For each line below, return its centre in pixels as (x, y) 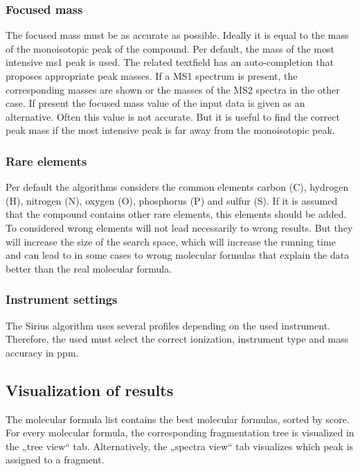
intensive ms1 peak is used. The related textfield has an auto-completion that (170, 62)
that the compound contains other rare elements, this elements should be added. (176, 214)
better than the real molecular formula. (89, 268)
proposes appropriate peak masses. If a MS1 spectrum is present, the (152, 76)
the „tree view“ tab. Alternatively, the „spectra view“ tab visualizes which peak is (180, 446)
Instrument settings (62, 299)
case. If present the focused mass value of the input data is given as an (155, 103)
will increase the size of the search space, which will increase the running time (171, 241)
